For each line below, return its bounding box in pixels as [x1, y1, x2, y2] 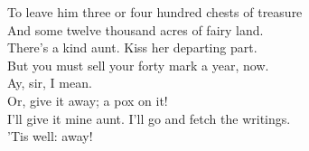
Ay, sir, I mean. [7, 73, 92, 92]
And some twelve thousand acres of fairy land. [7, 20, 264, 39]
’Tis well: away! [7, 127, 93, 146]
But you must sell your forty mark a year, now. [7, 55, 269, 74]
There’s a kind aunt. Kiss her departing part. [7, 38, 257, 57]
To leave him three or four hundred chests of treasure [7, 3, 303, 21]
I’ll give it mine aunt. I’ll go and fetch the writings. [7, 109, 291, 127]
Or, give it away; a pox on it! [7, 90, 168, 109]
